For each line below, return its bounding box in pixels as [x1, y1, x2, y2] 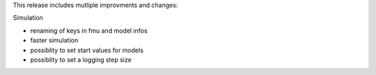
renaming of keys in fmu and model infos [30, 26, 148, 35]
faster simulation [30, 36, 79, 44]
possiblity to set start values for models [30, 46, 144, 54]
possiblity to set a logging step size [30, 56, 132, 64]
